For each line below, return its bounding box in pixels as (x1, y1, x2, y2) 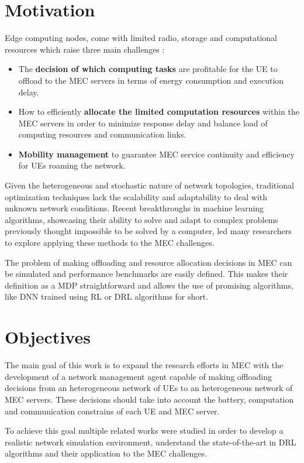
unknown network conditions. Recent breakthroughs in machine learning (5, 202, 264, 214)
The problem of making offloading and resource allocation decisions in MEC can (5, 256, 292, 268)
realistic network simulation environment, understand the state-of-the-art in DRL (5, 435, 296, 448)
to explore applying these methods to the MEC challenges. (5, 236, 215, 249)
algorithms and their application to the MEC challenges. (5, 447, 207, 459)
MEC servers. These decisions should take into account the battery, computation (5, 393, 294, 405)
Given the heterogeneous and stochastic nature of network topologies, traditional (5, 179, 294, 191)
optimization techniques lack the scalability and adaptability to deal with (5, 190, 267, 203)
